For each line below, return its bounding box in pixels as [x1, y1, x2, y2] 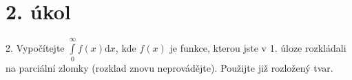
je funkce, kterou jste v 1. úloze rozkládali [169, 40, 346, 54]
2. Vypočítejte [6, 40, 65, 54]
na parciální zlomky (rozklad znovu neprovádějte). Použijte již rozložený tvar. [6, 61, 333, 75]
